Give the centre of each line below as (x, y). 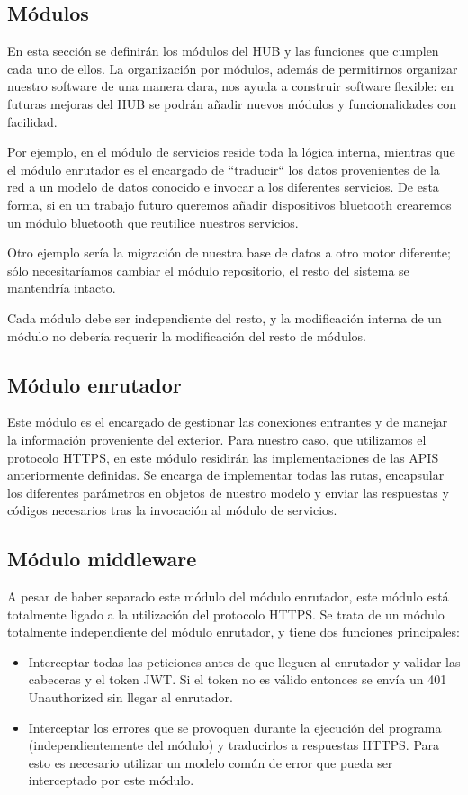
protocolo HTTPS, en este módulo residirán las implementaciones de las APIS (223, 457)
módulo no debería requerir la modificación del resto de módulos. (187, 335)
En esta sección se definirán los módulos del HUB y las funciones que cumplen (223, 51)
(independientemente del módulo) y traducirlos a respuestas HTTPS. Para (234, 745)
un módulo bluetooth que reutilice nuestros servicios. (153, 222)
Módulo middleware (102, 559)
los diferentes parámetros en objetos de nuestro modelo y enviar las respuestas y (228, 492)
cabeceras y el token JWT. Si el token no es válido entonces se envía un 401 (238, 679)
